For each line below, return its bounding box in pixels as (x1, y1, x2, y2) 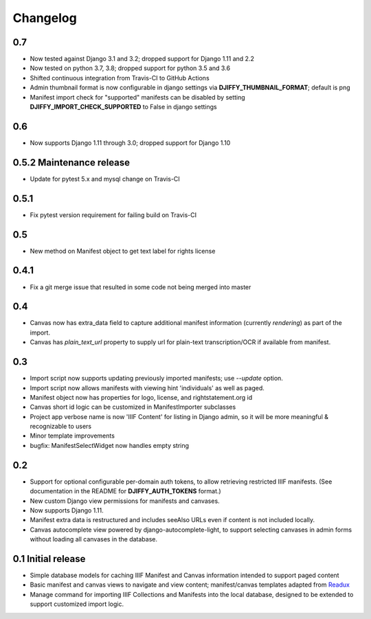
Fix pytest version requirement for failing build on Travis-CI (30, 210, 197, 219)
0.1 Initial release (12, 553, 86, 565)
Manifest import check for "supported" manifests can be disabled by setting (30, 93, 245, 101)
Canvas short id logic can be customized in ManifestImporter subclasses (30, 403, 236, 412)
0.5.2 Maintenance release (12, 157, 131, 168)
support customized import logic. (30, 600, 124, 608)
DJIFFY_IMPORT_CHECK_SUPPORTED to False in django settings (30, 103, 217, 111)
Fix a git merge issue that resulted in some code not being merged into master (30, 282, 251, 291)
